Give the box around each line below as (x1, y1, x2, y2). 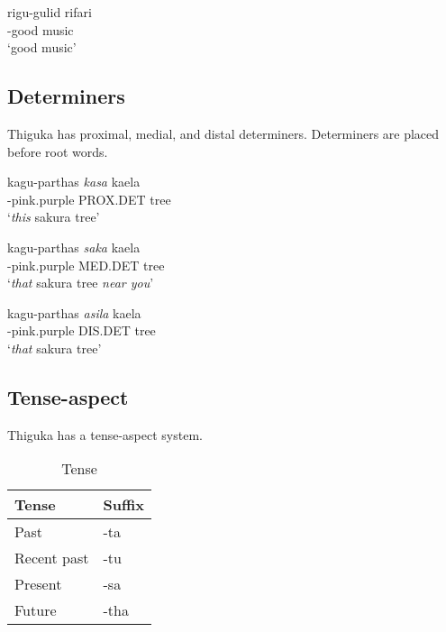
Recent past (14, 547, 89, 569)
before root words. (7, 142, 108, 160)
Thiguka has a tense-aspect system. (7, 425, 203, 444)
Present (14, 573, 62, 595)
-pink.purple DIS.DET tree (7, 321, 156, 340)
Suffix (103, 494, 145, 516)
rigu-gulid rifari (7, 3, 92, 21)
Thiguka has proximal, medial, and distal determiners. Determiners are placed (7, 124, 440, 142)
